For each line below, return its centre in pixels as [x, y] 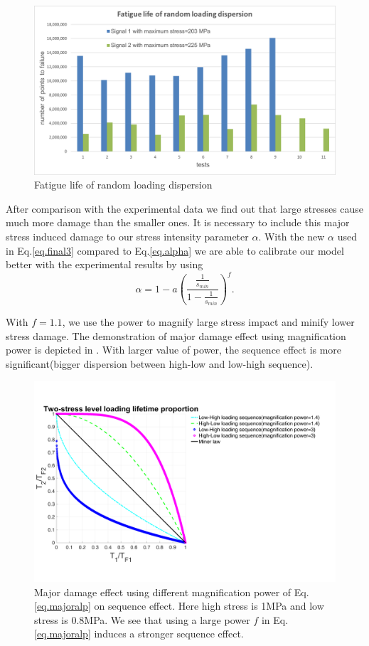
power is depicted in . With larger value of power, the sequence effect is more [174, 350]
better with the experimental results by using [105, 264]
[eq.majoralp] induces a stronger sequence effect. [139, 634]
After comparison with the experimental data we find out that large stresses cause [185, 208]
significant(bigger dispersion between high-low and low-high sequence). [160, 364]
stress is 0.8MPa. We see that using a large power [142, 619]
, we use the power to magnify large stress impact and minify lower [208, 322]
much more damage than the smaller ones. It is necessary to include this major [178, 222]
